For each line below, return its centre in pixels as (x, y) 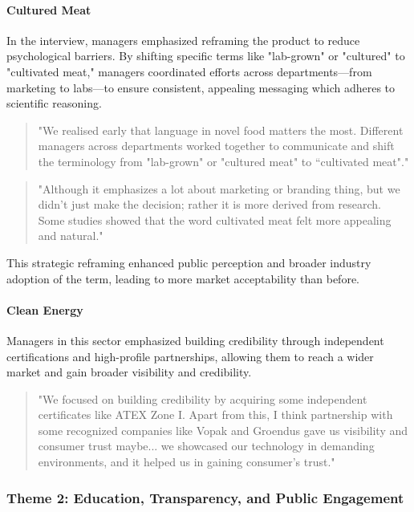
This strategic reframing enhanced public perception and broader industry (189, 262)
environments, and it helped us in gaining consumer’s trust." (187, 462)
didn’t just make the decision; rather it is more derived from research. (209, 204)
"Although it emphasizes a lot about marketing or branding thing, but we (219, 188)
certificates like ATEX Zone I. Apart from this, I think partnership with (215, 414)
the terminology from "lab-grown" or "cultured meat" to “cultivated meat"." (223, 161)
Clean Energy (45, 309)
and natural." (71, 236)
